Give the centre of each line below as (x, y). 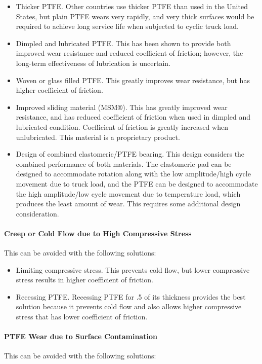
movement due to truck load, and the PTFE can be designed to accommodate (137, 183)
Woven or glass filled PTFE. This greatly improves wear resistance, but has (133, 80)
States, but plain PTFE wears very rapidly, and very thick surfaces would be (135, 16)
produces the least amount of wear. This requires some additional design (128, 204)
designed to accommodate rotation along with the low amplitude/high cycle (133, 174)
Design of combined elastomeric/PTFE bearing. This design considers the (130, 154)
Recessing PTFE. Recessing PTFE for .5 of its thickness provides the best (131, 296)
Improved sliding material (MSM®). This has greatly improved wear (122, 107)
